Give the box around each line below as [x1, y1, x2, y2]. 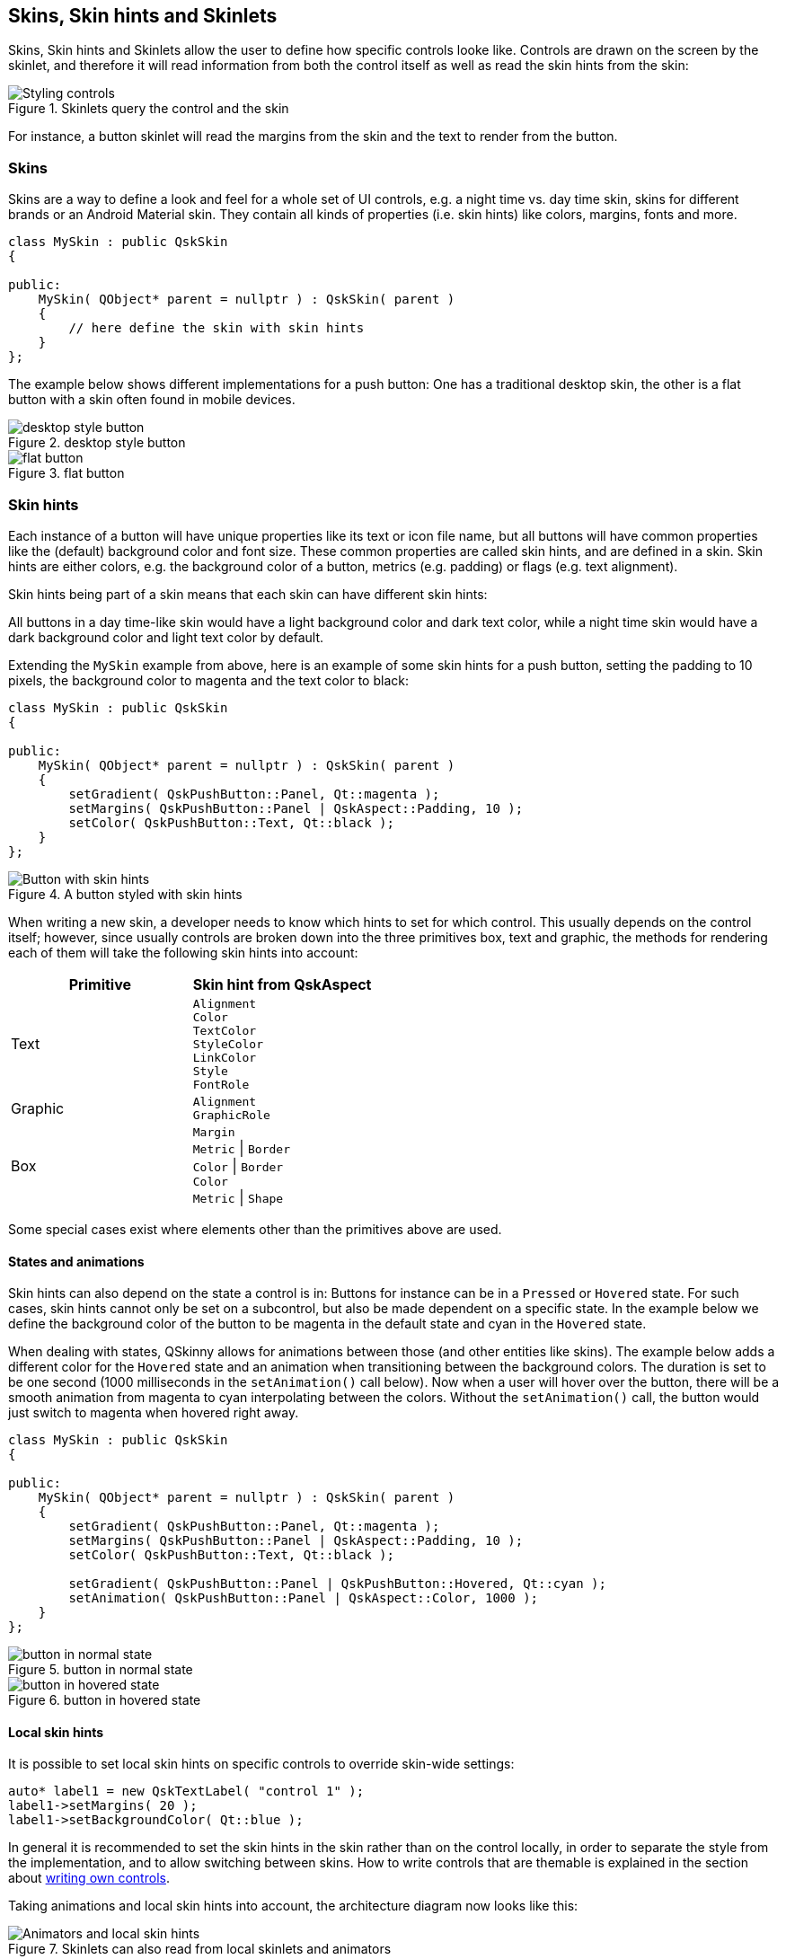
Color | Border [192, 1156, 284, 1175]
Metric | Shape [192, 1187, 284, 1206]
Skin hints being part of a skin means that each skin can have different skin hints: [8, 586, 488, 602]
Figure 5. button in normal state [8, 1662, 193, 1678]
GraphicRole [192, 1107, 270, 1122]
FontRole [192, 1077, 250, 1091]
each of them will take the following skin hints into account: [8, 944, 358, 960]
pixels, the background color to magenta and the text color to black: [8, 672, 409, 688]
